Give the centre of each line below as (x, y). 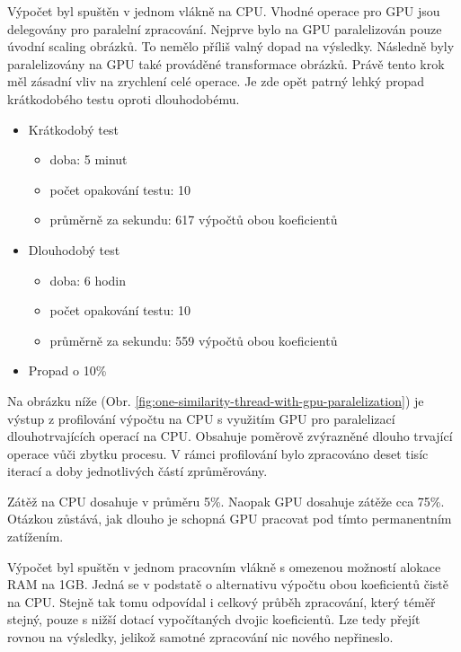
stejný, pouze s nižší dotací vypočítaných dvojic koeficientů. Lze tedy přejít (214, 619)
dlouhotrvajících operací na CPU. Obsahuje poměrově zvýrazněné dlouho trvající (230, 436)
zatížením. (35, 537)
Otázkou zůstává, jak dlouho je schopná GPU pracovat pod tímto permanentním (230, 519)
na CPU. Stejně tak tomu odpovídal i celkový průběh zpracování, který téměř (222, 601)
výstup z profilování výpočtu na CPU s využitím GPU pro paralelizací (201, 418)
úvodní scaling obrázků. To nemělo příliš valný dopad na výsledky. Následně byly (231, 46)
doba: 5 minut (89, 159)
